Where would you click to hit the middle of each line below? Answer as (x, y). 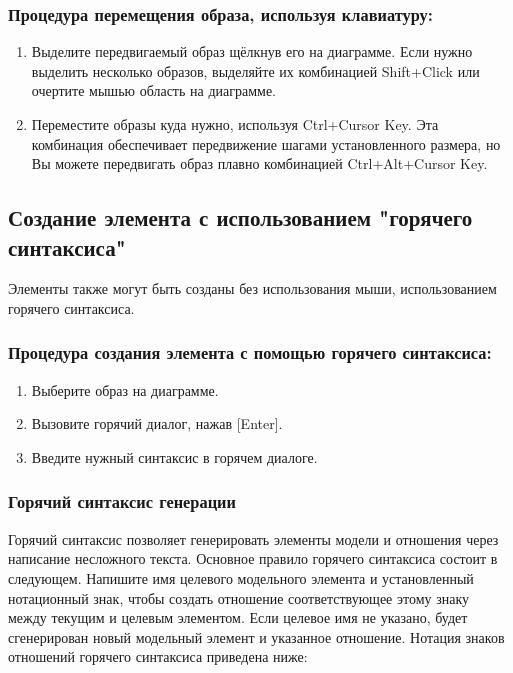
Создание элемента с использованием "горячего (240, 217)
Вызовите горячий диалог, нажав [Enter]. (157, 423)
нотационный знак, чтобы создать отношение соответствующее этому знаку (239, 597)
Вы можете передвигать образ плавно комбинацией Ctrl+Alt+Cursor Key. (259, 163)
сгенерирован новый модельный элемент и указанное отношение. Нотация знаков (256, 636)
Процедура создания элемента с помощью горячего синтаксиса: (250, 352)
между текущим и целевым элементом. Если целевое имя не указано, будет (238, 617)
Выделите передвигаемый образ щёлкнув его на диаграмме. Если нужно (252, 51)
